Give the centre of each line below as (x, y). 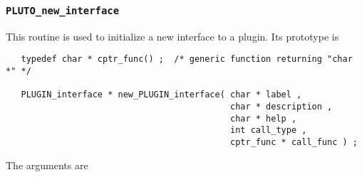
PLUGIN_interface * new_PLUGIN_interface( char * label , (161, 95)
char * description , (281, 107)
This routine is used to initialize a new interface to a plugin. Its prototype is (172, 36)
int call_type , (269, 130)
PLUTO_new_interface (63, 10)
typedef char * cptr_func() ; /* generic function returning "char (187, 59)
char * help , (264, 118)
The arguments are (47, 165)
